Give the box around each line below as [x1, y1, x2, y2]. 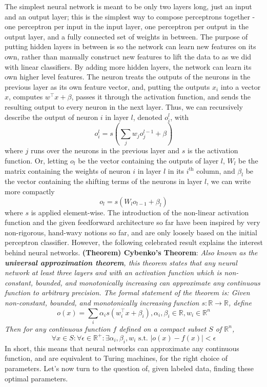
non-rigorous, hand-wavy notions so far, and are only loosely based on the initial [5, 227, 257, 237]
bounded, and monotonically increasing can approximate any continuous [35, 277, 260, 288]
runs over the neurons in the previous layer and [30, 145, 180, 156]
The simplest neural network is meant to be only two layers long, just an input [5, 1, 252, 11]
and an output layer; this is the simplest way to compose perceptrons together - [5, 11, 255, 22]
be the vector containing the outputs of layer [78, 155, 219, 166]
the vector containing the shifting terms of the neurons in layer [5, 176, 202, 187]
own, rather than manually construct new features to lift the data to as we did [5, 51, 252, 62]
